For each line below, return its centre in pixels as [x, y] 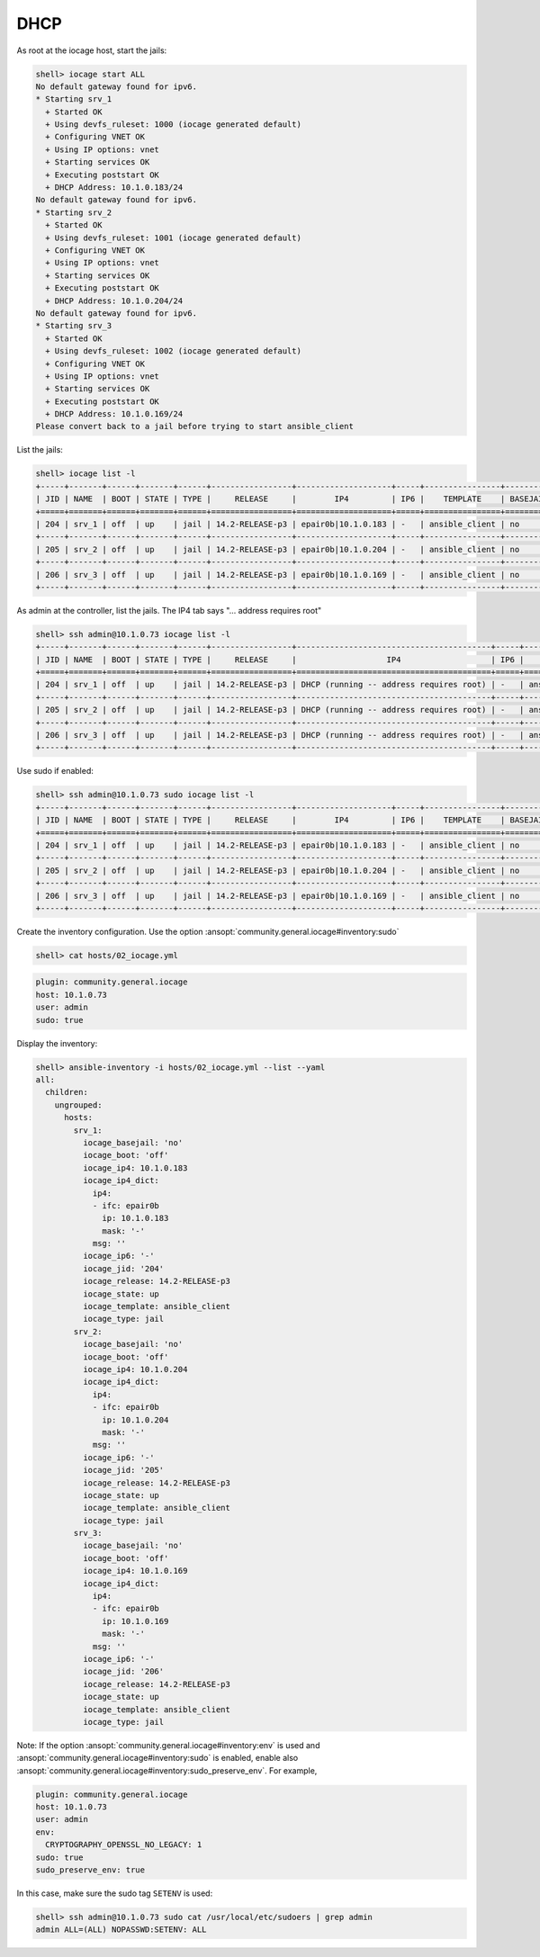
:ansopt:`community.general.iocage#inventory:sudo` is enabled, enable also [157, 1758]
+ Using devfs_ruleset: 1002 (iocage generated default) [173, 351]
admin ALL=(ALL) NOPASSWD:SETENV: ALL [121, 1930]
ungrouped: [78, 1105]
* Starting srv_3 [74, 326]
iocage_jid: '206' [123, 1672]
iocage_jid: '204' [123, 1268]
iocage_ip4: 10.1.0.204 [135, 1369]
